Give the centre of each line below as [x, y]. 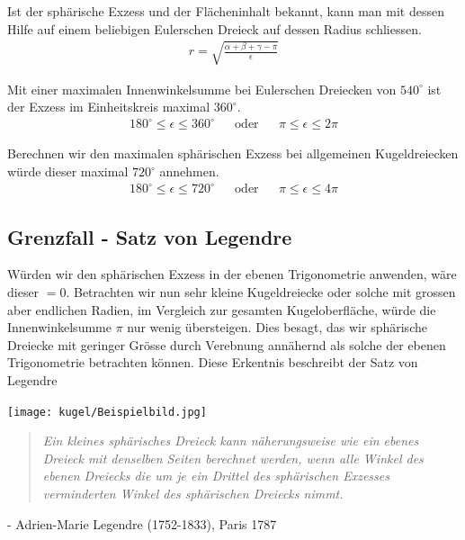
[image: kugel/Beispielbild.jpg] [107, 412]
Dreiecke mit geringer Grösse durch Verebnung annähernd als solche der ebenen [227, 344]
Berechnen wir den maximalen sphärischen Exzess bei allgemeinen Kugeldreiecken [233, 153]
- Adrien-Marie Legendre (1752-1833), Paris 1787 [142, 523]
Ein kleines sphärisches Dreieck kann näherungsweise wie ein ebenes [231, 441]
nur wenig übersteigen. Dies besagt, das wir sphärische [277, 327]
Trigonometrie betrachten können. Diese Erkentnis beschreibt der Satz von [213, 362]
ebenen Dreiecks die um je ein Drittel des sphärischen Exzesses [216, 476]
